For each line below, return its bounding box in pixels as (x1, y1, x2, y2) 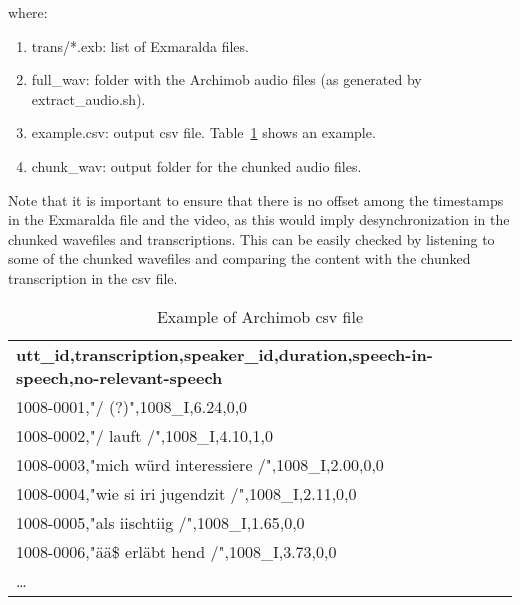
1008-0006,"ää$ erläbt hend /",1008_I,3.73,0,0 (16, 539, 337, 563)
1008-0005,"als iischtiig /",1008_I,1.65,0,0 (16, 510, 305, 534)
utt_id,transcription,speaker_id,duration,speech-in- (16, 342, 433, 366)
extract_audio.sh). (31, 88, 146, 109)
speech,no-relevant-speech (16, 365, 223, 389)
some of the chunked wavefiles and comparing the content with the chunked (8, 248, 471, 269)
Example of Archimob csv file (156, 304, 364, 328)
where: (8, 2, 48, 22)
